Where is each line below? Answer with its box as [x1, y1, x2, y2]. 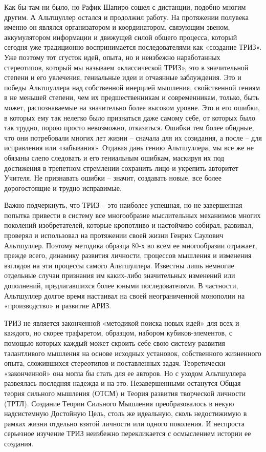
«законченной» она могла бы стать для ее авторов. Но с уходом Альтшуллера [4, 367, 246, 378]
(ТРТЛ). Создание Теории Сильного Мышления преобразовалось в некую [4, 398, 234, 408]
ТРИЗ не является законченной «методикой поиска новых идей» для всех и [4, 317, 239, 328]
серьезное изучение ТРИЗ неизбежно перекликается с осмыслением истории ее [4, 428, 251, 439]
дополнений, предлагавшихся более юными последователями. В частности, [4, 280, 238, 291]
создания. [4, 438, 34, 448]
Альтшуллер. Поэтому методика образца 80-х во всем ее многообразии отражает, [4, 240, 257, 250]
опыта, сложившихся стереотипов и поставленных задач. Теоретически [4, 358, 226, 368]
